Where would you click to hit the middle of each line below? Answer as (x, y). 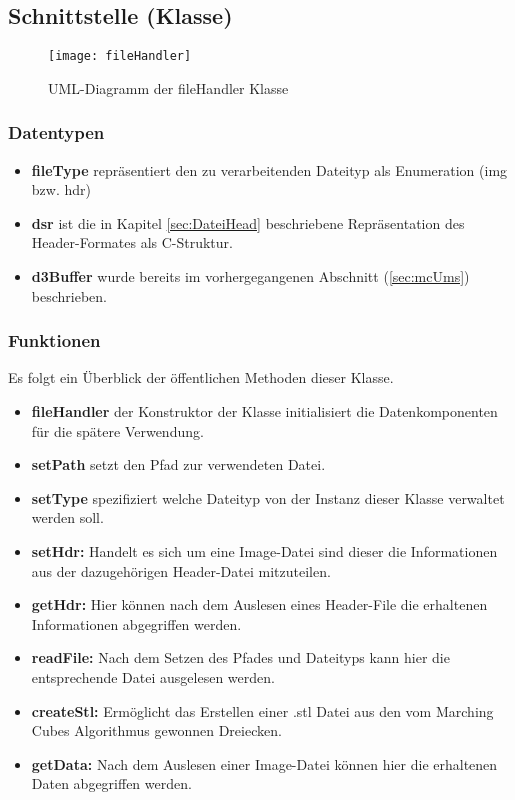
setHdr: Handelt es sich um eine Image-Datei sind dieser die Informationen (264, 551)
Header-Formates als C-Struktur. (132, 242)
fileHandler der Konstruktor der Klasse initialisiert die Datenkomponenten (264, 411)
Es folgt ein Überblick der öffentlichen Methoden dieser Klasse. (201, 377)
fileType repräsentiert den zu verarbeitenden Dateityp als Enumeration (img (269, 169)
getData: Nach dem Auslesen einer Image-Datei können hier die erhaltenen (264, 763)
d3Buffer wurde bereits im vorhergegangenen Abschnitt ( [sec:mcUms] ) (250, 276)
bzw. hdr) (61, 189)
